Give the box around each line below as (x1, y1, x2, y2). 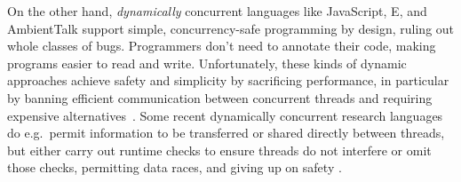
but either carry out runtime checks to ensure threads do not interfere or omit (7, 140, 432, 159)
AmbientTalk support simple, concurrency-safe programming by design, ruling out (7, 19, 455, 37)
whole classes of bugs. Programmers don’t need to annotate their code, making (7, 36, 436, 55)
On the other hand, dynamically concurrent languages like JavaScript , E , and (7, 2, 427, 20)
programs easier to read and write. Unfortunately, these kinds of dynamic (7, 53, 407, 72)
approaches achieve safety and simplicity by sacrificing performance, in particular (7, 71, 449, 90)
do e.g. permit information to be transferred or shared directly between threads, (7, 123, 445, 142)
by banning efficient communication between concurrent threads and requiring (7, 88, 433, 107)
